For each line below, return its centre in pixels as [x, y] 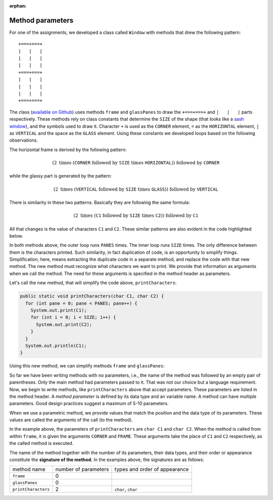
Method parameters [41, 20]
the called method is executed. [41, 443]
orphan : [18, 6]
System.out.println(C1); [56, 346]
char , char [126, 489]
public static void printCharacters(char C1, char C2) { [92, 296]
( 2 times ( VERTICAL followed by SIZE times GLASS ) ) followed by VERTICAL [136, 189]
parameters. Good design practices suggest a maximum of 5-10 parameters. [89, 403]
